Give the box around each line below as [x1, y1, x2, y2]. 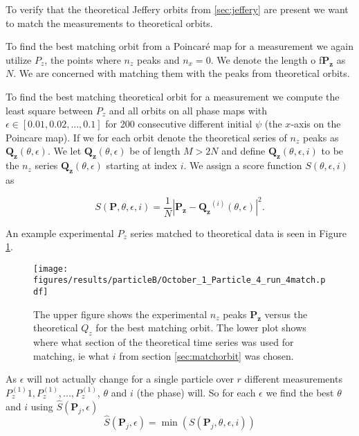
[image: [33, 263, 68, 274]
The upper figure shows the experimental [33, 306, 208, 321]
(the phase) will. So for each [136, 385, 256, 399]
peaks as [302, 130, 339, 144]
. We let [47, 143, 82, 158]
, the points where [44, 52, 121, 67]
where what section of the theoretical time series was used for [33, 335, 294, 349]
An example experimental [6, 225, 114, 240]
